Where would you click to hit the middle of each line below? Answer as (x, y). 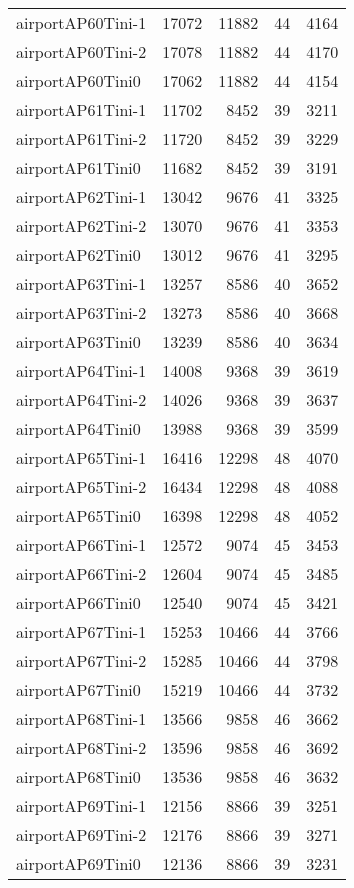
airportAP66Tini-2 (81, 573)
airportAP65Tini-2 (81, 486)
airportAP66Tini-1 (81, 544)
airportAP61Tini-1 (81, 109)
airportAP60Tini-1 (81, 22)
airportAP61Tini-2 (81, 138)
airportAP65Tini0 (78, 515)
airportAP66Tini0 (78, 602)
